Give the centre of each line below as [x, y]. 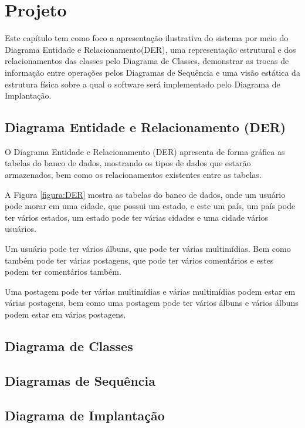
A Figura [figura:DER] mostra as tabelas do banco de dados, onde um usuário [145, 194]
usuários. [21, 229]
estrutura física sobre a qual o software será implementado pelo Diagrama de [143, 84]
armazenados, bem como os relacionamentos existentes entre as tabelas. [133, 175]
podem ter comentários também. [63, 272]
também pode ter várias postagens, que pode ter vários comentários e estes [139, 260]
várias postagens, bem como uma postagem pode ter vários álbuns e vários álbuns [152, 303]
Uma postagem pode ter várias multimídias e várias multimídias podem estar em [150, 291]
